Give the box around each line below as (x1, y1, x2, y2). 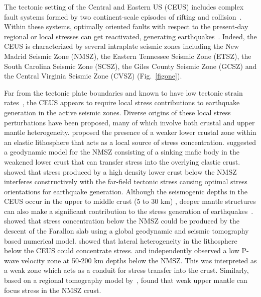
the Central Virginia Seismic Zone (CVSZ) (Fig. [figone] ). (4, 70, 182, 81)
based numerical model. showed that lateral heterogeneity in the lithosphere (4, 235, 237, 246)
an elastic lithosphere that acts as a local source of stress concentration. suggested (4, 136, 256, 147)
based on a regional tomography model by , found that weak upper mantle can (4, 275, 247, 285)
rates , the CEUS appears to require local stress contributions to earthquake (4, 97, 240, 108)
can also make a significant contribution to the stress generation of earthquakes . (4, 205, 253, 216)
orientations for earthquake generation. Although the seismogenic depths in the (4, 186, 248, 196)
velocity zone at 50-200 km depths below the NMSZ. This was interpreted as (21, 255, 257, 265)
